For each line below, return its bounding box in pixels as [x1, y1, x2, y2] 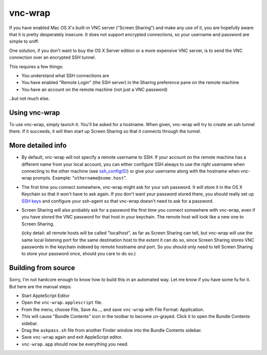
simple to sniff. [9, 39, 39, 44]
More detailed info [9, 141, 67, 150]
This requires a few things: [9, 63, 64, 69]
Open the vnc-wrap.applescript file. [21, 300, 103, 306]
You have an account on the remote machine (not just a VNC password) [21, 87, 168, 92]
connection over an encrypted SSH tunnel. [9, 54, 96, 60]
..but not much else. [9, 95, 50, 101]
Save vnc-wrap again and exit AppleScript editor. [21, 334, 123, 340]
